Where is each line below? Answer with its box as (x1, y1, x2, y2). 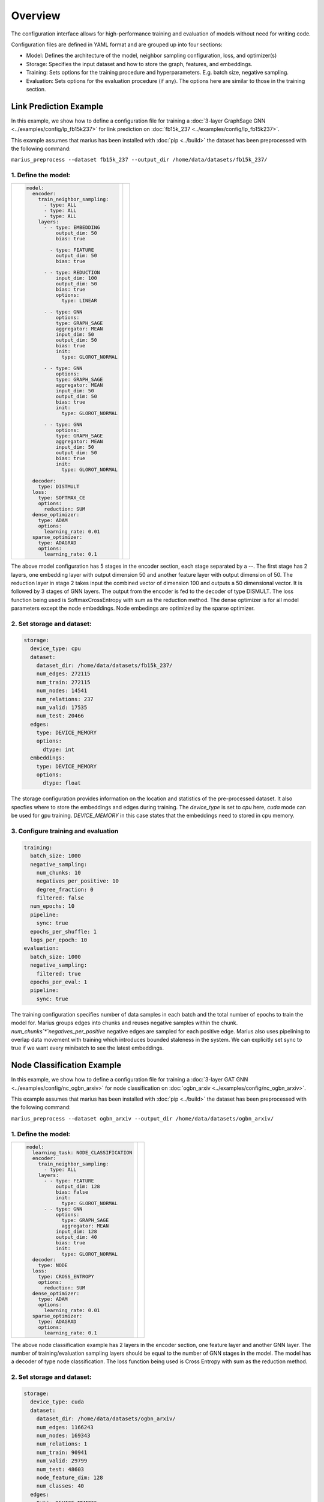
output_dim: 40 (55, 1233, 97, 1240)
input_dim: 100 (55, 275, 97, 282)
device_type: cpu (30, 645, 81, 652)
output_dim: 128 (55, 1183, 100, 1190)
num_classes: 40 (36, 1483, 84, 1489)
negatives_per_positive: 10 (36, 878, 119, 884)
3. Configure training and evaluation (11, 827, 119, 835)
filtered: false (36, 895, 84, 901)
